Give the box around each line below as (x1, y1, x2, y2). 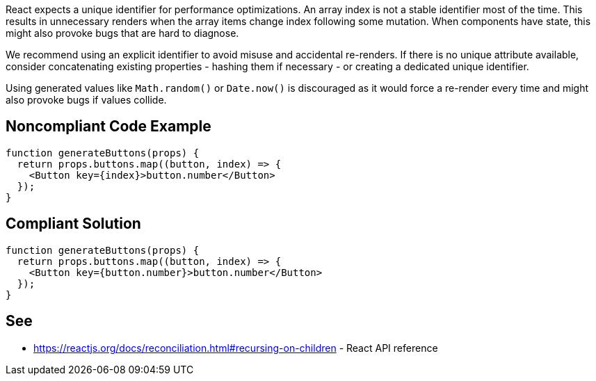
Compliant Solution (6, 215, 141, 233)
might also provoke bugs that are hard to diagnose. (6, 27, 239, 39)
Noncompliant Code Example (6, 117, 211, 136)
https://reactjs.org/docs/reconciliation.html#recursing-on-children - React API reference (33, 341, 438, 354)
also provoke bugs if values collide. (6, 94, 167, 106)
